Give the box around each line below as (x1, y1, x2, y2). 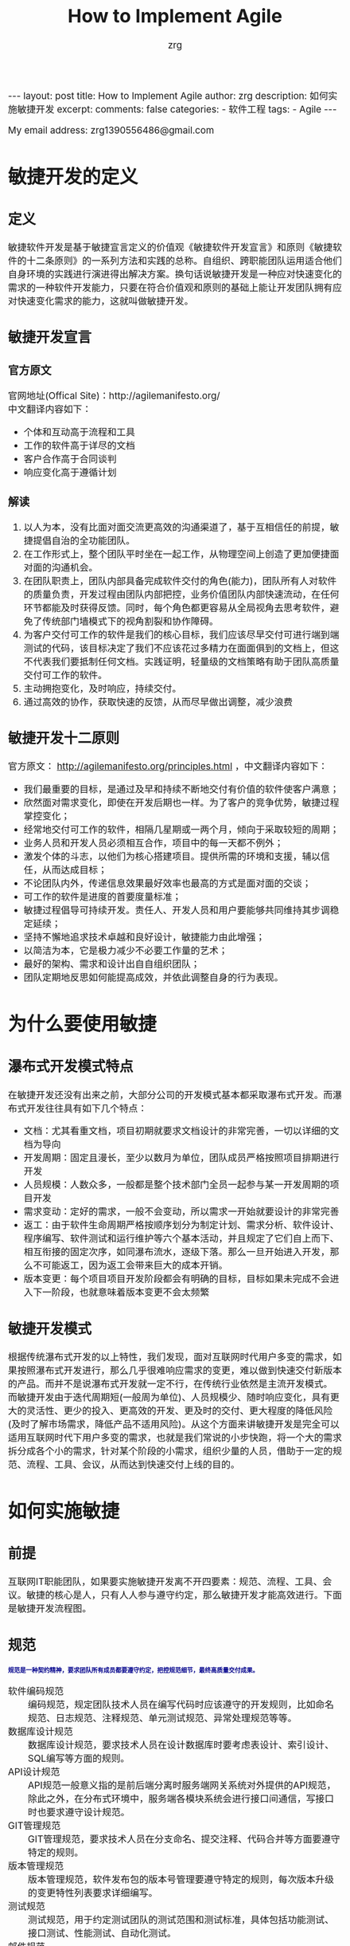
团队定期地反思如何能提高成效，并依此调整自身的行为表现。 (23, 971, 284, 983)
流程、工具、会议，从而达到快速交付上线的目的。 (26, 1458, 240, 1471)
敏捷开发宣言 (8, 328, 92, 347)
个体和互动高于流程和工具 (23, 426, 135, 438)
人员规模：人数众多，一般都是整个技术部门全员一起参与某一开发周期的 (23, 1179, 330, 1191)
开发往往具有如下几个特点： (26, 1102, 147, 1115)
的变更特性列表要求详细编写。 (28, 1886, 158, 1899)
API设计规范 (8, 1765, 60, 1778)
